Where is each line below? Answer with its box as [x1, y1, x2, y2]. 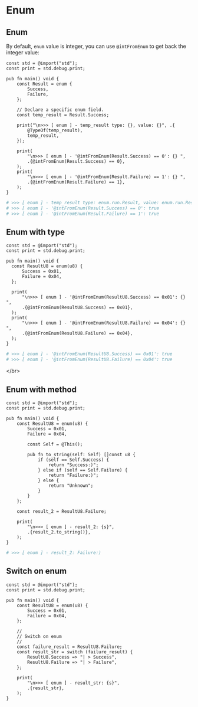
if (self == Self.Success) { [37, 457, 110, 463]
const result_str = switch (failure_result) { [16, 649, 133, 655]
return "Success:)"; [48, 462, 99, 468]
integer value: [6, 49, 39, 56]
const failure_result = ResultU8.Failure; [16, 644, 123, 650]
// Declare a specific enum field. [16, 107, 104, 113]
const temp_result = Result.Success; [16, 112, 110, 118]
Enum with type [6, 227, 65, 237]
